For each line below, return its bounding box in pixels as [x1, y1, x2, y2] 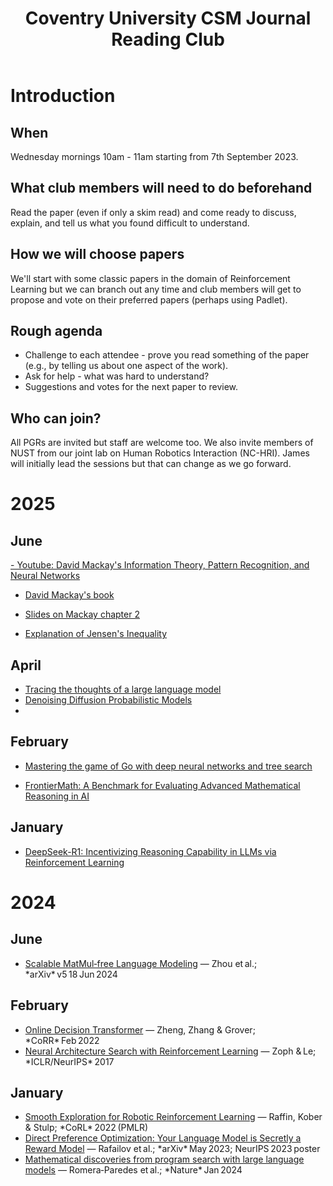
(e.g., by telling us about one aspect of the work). [24, 360, 229, 372]
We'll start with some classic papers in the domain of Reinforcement [10, 272, 291, 284]
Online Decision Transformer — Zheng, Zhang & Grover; [24, 1023, 256, 1036]
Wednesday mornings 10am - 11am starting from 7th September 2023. [10, 151, 299, 162]
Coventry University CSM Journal [24, 7, 312, 30]
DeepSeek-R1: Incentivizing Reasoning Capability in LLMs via [24, 845, 277, 857]
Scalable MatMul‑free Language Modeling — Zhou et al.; [24, 957, 258, 969]
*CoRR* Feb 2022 [24, 1034, 100, 1046]
